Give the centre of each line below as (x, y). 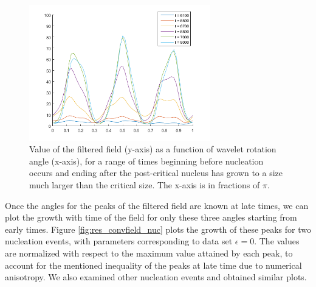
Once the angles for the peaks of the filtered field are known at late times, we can (157, 205)
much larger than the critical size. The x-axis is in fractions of (145, 184)
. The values (277, 241)
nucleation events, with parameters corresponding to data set (119, 241)
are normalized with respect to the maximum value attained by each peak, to (149, 253)
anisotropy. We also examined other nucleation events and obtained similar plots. (156, 277)
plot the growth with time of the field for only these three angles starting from (151, 217)
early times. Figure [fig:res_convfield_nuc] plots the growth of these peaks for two (158, 229)
